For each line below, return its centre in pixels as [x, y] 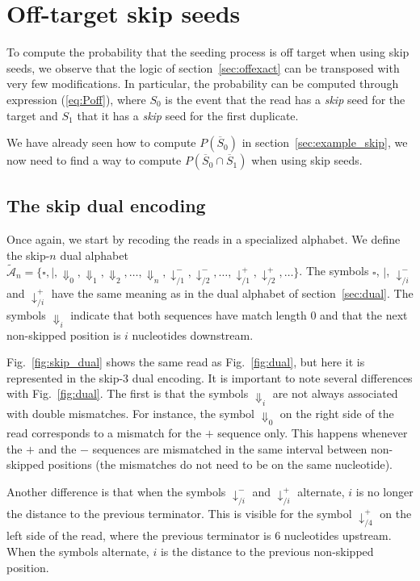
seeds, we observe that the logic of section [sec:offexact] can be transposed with [203, 67]
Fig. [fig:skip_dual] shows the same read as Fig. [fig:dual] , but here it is [186, 362]
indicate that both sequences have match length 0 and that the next [239, 315]
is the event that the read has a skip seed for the [285, 99]
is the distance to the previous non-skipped [267, 551]
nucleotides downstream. [193, 334]
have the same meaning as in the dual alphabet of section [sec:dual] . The [232, 293]
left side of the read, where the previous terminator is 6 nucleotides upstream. [199, 535]
